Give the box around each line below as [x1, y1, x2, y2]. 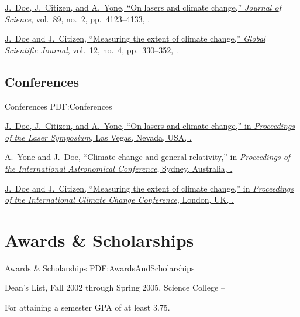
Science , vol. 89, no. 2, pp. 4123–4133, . [5, 12, 150, 25]
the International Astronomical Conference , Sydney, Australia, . [5, 162, 233, 174]
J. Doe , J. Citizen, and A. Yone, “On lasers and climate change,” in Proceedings [5, 120, 295, 132]
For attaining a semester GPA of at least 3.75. [5, 301, 170, 313]
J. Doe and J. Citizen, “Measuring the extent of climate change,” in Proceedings [5, 182, 294, 194]
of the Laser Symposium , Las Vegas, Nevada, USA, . [5, 131, 192, 143]
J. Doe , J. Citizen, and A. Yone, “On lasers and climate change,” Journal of [5, 1, 281, 13]
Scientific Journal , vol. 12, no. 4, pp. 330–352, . [5, 43, 178, 56]
